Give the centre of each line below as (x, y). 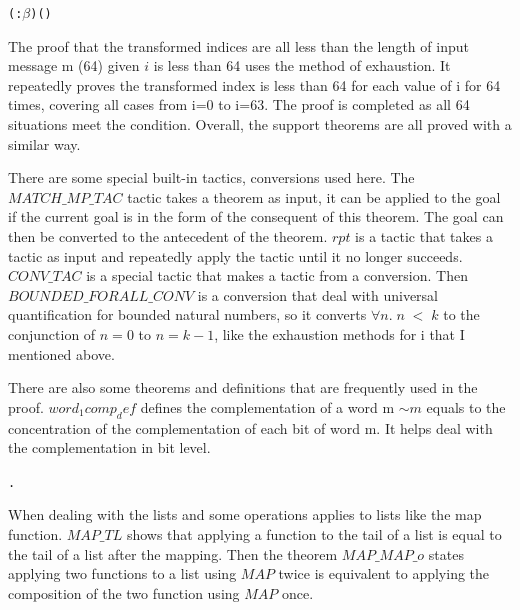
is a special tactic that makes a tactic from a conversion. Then (277, 275)
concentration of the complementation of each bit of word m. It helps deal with (250, 427)
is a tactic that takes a (424, 236)
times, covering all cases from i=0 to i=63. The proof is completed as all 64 (239, 104)
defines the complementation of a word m (267, 406)
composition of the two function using (124, 592)
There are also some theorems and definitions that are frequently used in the (243, 387)
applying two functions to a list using (122, 573)
